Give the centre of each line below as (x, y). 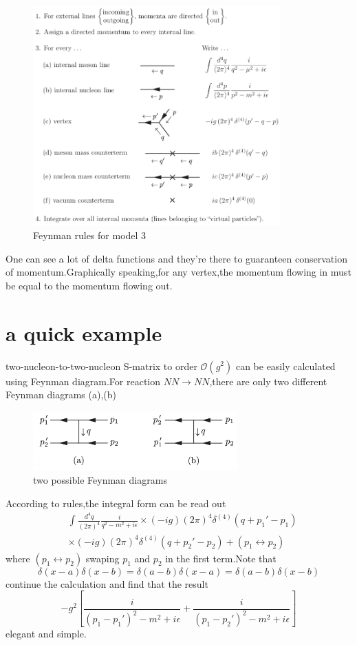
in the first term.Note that (221, 558)
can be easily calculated (285, 366)
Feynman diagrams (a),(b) (61, 395)
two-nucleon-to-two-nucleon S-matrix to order (101, 366)
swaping (102, 558)
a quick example (84, 332)
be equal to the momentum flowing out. (89, 285)
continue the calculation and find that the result (107, 583)
